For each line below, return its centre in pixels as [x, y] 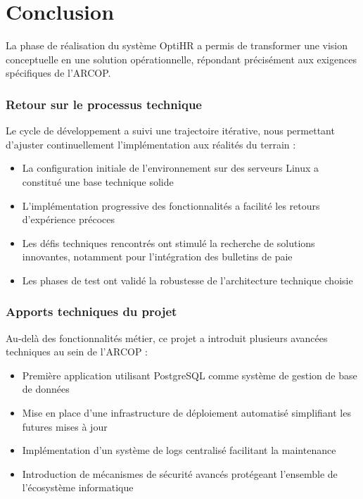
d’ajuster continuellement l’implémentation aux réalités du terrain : [151, 144]
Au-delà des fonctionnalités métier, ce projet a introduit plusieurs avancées [167, 337]
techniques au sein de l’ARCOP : [77, 352]
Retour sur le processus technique [104, 104]
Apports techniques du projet [91, 311]
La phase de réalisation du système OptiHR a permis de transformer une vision [177, 45]
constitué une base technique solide [98, 181]
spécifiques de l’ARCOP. [58, 73]
